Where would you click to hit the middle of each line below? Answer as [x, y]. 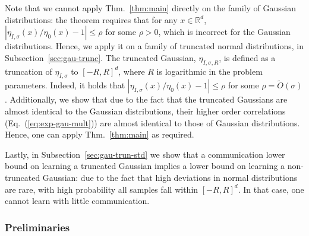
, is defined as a [247, 57]
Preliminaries [37, 227]
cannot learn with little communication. [77, 201]
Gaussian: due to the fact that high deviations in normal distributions [170, 177]
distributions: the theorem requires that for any [91, 19]
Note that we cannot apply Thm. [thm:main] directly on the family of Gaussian [150, 8]
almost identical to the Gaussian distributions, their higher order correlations [145, 111]
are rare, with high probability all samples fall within [102, 189]
